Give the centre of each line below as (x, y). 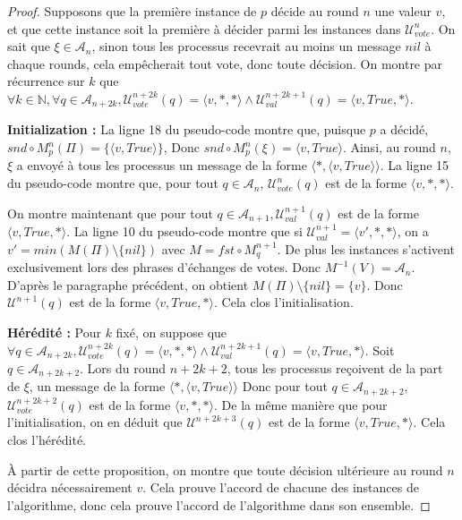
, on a (413, 231)
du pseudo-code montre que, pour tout (113, 183)
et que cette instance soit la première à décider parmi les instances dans (204, 28)
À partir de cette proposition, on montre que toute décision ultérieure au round (225, 469)
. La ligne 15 (415, 165)
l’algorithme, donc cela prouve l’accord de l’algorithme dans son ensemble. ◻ (219, 504)
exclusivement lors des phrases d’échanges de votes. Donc (164, 267)
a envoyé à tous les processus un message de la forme (162, 165)
